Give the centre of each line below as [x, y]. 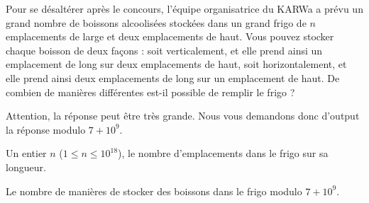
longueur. [26, 167]
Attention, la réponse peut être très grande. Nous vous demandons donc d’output [183, 116]
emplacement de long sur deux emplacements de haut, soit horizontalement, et [176, 64]
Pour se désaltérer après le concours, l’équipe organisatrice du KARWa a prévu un [184, 8]
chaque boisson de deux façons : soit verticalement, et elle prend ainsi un [164, 50]
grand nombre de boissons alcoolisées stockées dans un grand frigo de [156, 22]
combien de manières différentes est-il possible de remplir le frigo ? [150, 92]
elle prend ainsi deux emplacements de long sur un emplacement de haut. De [173, 77]
